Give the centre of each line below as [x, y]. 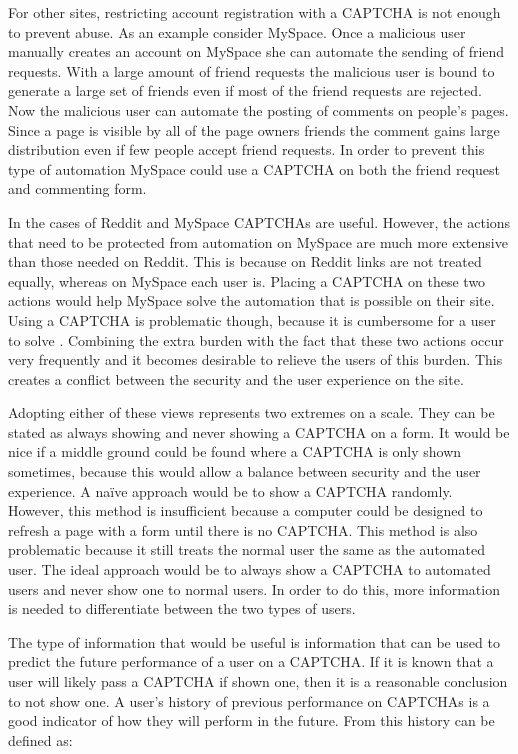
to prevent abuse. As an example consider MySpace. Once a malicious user [237, 31]
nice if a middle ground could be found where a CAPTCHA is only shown [235, 451]
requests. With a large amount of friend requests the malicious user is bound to [251, 70]
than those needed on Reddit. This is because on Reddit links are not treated [245, 261]
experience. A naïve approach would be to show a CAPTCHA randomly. [230, 490]
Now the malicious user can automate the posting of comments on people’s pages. [258, 109]
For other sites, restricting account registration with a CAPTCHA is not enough [254, 12]
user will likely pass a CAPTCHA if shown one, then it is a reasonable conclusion [258, 681]
